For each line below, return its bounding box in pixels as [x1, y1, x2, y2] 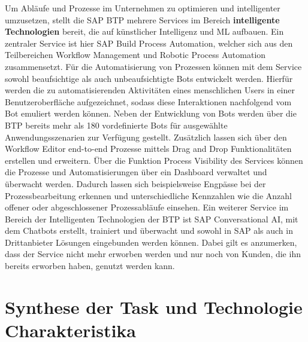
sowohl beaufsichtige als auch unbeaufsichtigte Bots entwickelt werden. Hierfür [5, 72, 293, 84]
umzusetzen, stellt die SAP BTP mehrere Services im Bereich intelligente [5, 13, 280, 26]
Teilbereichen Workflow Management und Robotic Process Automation [5, 48, 266, 61]
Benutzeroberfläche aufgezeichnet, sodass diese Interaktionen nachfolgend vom [5, 95, 292, 108]
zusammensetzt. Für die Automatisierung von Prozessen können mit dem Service [5, 60, 302, 72]
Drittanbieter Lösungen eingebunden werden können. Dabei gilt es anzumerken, [5, 236, 297, 248]
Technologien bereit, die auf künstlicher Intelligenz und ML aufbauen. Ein [5, 25, 284, 38]
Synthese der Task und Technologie [5, 294, 303, 319]
